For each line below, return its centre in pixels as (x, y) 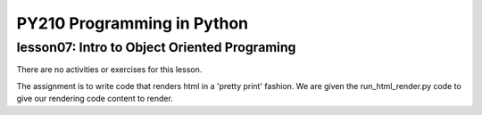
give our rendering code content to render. (95, 99)
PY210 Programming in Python (133, 23)
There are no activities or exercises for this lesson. (109, 70)
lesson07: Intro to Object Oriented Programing (156, 47)
